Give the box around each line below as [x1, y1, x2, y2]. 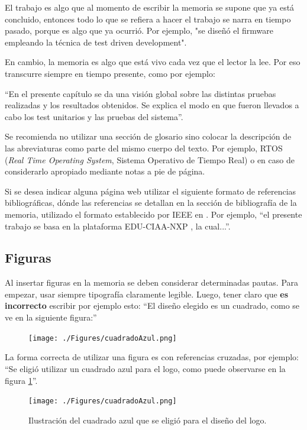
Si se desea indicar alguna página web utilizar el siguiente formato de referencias [5, 185, 296, 197]
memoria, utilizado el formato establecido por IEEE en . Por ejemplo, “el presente [5, 208, 302, 220]
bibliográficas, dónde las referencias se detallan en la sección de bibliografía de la [5, 196, 297, 209]
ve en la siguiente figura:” [5, 311, 97, 324]
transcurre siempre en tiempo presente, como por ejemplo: [5, 67, 215, 79]
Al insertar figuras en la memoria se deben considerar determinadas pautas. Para [5, 276, 299, 289]
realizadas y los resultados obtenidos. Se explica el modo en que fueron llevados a [5, 99, 299, 111]
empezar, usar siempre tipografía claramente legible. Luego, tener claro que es [5, 287, 289, 300]
